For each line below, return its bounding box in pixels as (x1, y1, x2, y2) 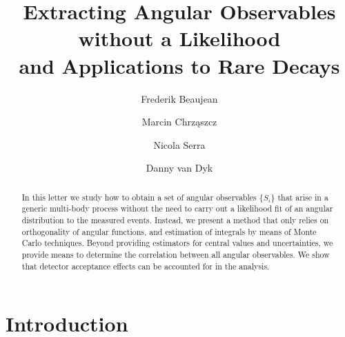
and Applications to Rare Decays (19, 51, 340, 79)
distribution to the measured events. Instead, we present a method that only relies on (21, 214, 329, 225)
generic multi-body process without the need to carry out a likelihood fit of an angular (21, 203, 333, 214)
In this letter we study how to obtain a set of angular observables (21, 191, 257, 203)
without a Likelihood (78, 24, 281, 52)
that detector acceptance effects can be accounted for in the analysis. (21, 260, 270, 272)
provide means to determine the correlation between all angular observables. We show (21, 248, 330, 260)
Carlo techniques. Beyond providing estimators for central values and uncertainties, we (21, 237, 333, 249)
